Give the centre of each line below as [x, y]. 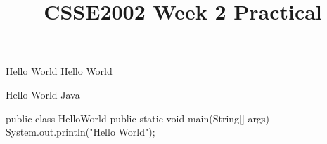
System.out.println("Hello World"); [81, 132]
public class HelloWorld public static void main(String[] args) [137, 118]
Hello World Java [43, 94]
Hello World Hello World [59, 71]
